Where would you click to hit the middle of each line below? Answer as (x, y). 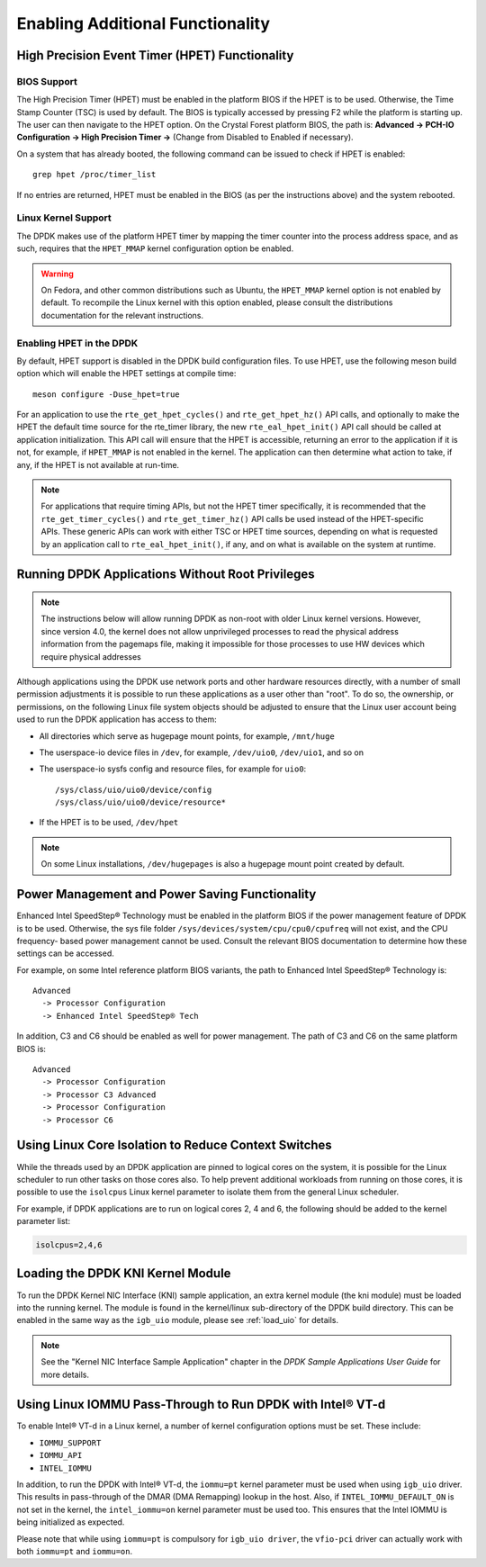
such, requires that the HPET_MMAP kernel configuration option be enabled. (155, 248)
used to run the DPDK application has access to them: (117, 719)
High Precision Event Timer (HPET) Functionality (155, 55)
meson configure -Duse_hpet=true (106, 394)
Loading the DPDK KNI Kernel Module (124, 1274)
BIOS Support (47, 81)
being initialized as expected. (71, 1522)
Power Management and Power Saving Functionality (166, 894)
